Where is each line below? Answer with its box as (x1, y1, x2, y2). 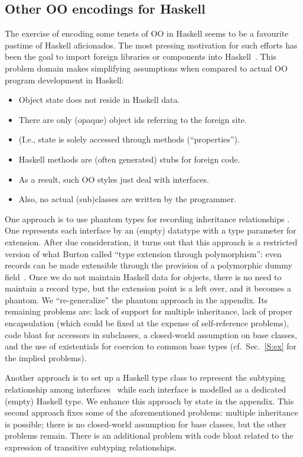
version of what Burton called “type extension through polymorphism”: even (5, 247, 282, 260)
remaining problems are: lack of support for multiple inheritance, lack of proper (5, 305, 292, 317)
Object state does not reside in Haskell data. (18, 93, 180, 106)
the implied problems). (5, 351, 87, 364)
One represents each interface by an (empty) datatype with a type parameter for (5, 224, 297, 236)
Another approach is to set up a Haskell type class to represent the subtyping (5, 371, 285, 384)
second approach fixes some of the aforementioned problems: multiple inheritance (5, 406, 298, 419)
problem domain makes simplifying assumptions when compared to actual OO (5, 61, 288, 74)
